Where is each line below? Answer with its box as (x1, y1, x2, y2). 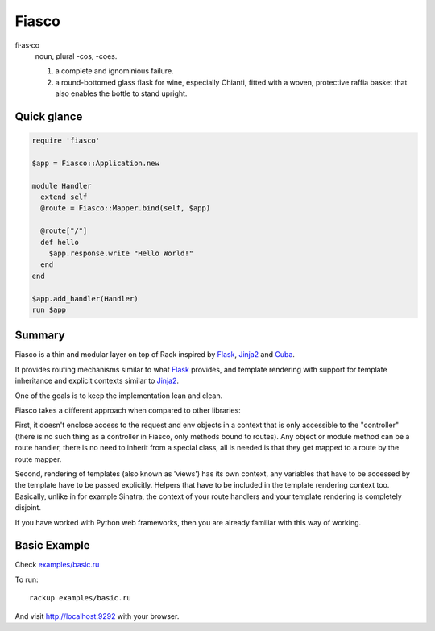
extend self (40, 193, 88, 201)
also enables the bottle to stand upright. (55, 89, 188, 98)
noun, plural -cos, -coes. (35, 51, 118, 60)
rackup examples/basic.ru (29, 593, 132, 603)
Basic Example (14, 538, 90, 552)
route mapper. (14, 454, 62, 463)
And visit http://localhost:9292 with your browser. (14, 611, 180, 621)
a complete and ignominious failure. (55, 66, 174, 76)
